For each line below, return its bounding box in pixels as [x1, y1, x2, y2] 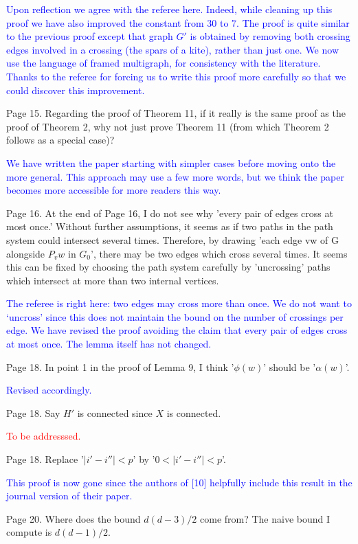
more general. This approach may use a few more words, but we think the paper [6, 169, 344, 183]
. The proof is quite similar [236, 15, 350, 30]
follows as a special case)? [6, 133, 115, 147]
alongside [6, 246, 45, 260]
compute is [6, 525, 52, 539]
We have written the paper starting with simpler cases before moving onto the [6, 155, 336, 170]
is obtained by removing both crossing [190, 29, 350, 43]
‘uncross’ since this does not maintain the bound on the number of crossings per [6, 309, 344, 324]
